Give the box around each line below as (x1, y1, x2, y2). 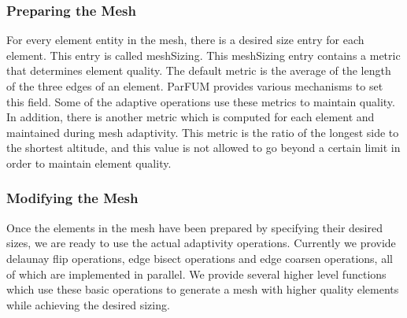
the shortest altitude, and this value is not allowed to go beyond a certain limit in (6, 139, 401, 156)
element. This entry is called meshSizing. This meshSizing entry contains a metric (6, 46, 401, 63)
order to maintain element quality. (6, 154, 172, 171)
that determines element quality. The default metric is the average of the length (6, 62, 391, 79)
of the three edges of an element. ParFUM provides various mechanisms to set (6, 78, 383, 94)
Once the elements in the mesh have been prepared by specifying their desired (6, 219, 383, 235)
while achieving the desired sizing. (6, 296, 170, 312)
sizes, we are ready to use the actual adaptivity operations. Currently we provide (6, 235, 396, 251)
